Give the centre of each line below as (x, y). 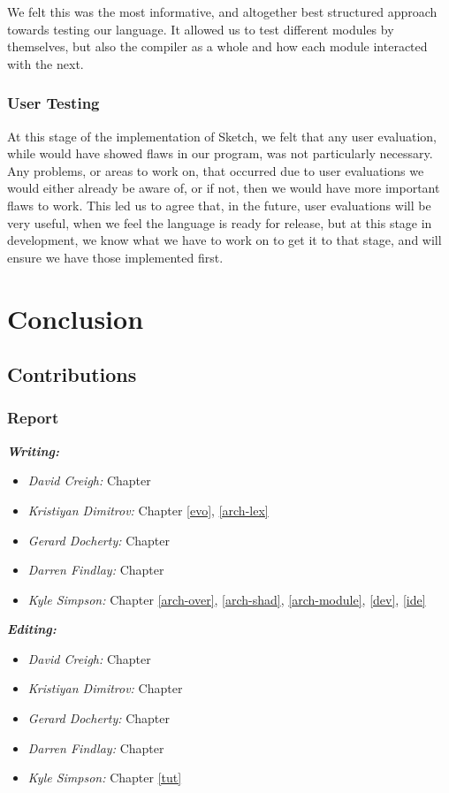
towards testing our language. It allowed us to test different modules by (201, 29)
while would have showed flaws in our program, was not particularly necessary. (220, 153)
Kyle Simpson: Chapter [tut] (105, 778)
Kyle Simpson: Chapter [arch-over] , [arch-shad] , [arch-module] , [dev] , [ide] (227, 599)
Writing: (33, 450)
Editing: (32, 629)
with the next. (46, 63)
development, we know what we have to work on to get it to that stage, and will (224, 240)
